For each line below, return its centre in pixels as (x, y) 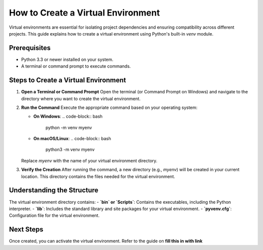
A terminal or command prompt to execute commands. (76, 66)
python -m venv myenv (69, 127)
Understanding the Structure (54, 190)
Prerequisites (30, 48)
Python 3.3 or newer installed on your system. (67, 59)
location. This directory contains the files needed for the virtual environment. (98, 176)
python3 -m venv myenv (70, 150)
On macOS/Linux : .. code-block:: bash (72, 139)
